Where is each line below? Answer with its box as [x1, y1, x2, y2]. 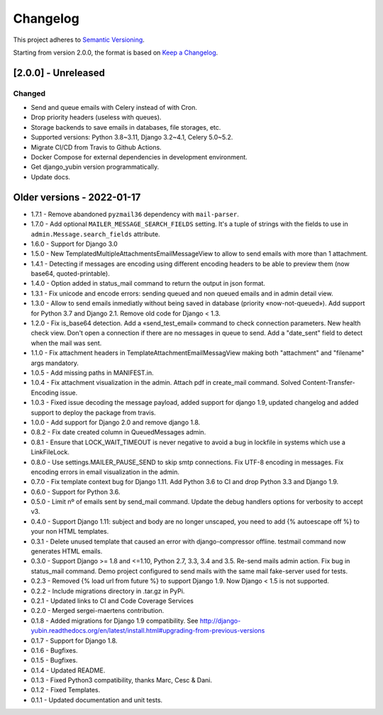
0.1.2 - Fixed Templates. [30, 686, 101, 694]
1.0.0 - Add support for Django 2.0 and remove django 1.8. [30, 418, 201, 427]
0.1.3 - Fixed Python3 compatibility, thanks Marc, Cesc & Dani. [30, 676, 213, 685]
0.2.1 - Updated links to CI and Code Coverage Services [30, 596, 194, 605]
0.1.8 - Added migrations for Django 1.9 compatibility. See [30, 617, 199, 625]
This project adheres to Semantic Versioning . [13, 35, 145, 44]
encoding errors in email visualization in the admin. [30, 468, 180, 476]
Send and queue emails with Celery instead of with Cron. [30, 103, 198, 112]
